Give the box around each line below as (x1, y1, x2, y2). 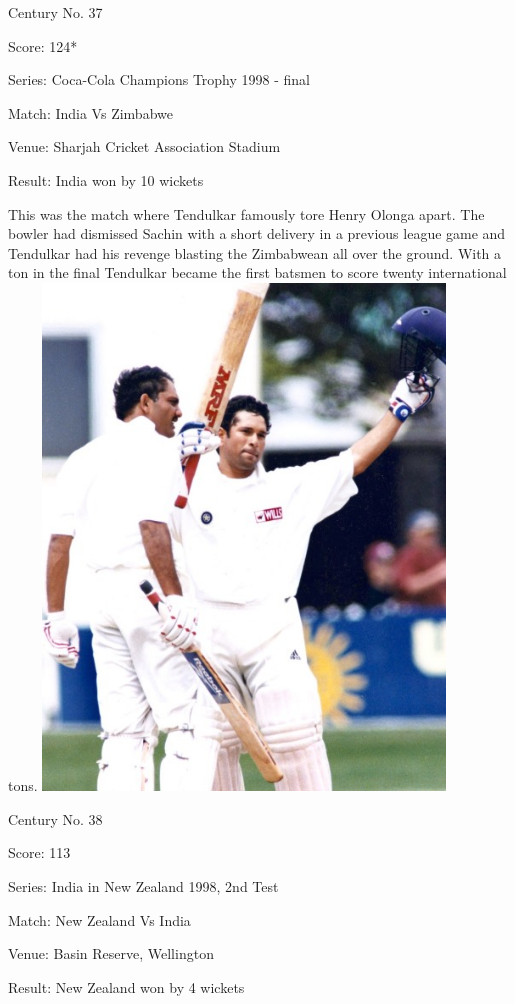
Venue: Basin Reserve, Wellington (8, 943, 214, 964)
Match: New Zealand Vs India (8, 909, 191, 930)
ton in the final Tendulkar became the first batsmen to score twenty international (8, 262, 507, 283)
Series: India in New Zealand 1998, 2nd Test (8, 875, 279, 896)
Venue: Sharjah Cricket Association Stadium (8, 136, 281, 157)
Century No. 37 (8, 2, 103, 22)
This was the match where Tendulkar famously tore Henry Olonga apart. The (8, 203, 485, 224)
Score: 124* (8, 35, 78, 56)
